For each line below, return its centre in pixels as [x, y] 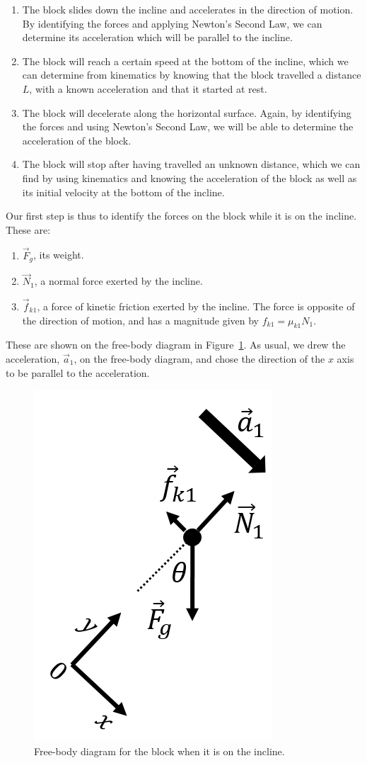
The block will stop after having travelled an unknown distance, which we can [191, 164]
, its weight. [59, 255]
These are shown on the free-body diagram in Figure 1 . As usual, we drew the [176, 345]
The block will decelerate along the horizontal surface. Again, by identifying [187, 112]
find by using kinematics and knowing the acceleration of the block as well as [190, 177]
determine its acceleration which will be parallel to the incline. [157, 37]
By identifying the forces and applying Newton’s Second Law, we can [172, 23]
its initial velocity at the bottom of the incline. [123, 192]
